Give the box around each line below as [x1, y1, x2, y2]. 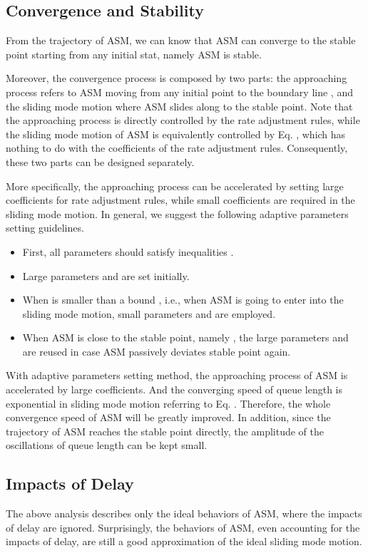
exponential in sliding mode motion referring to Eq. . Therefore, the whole [6, 396, 331, 410]
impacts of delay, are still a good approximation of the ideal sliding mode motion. [6, 534, 362, 549]
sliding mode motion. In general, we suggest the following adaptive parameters [6, 206, 349, 221]
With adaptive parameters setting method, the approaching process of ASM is [6, 368, 348, 383]
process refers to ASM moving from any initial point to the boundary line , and [6, 84, 353, 99]
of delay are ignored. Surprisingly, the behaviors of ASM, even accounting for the [6, 520, 360, 534]
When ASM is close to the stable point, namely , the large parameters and [22, 330, 349, 345]
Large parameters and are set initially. [22, 268, 190, 283]
